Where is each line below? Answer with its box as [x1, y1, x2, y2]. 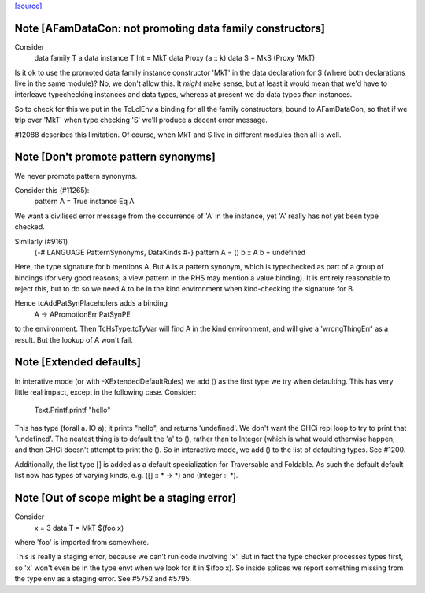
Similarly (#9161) [14, 236, 68, 246]
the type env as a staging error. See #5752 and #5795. [14, 574, 192, 584]
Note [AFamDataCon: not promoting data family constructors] [14, 21, 326, 35]
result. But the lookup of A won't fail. [14, 335, 133, 344]
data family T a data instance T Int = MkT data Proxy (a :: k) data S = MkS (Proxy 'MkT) [34, 54, 316, 63]
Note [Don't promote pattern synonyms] [14, 150, 216, 164]
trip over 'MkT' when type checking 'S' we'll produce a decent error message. [14, 115, 268, 125]
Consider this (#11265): [14, 185, 90, 195]
